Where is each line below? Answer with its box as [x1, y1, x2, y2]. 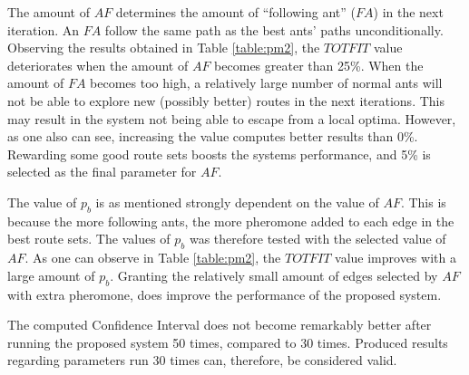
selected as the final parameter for [7, 162, 197, 181]
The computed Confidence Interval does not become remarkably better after [7, 315, 432, 334]
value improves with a [335, 248, 456, 267]
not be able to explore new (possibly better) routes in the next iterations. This [7, 91, 445, 110]
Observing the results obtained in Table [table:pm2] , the [7, 38, 320, 57]
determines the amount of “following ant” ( [115, 3, 357, 21]
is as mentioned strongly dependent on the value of [95, 192, 379, 211]
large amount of [7, 265, 95, 284]
